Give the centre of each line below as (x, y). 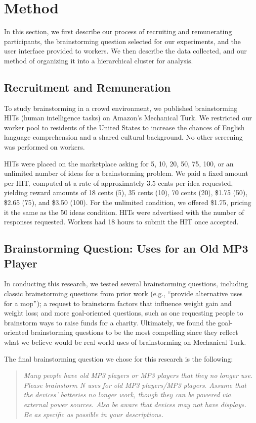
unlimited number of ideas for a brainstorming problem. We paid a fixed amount (126, 173)
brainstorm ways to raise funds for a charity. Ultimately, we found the (110, 322)
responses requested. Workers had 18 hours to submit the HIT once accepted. (121, 222)
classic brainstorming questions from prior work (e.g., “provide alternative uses (123, 293)
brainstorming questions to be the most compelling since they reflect (134, 332)
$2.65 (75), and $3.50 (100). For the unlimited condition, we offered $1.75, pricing (128, 202)
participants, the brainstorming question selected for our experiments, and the (122, 41)
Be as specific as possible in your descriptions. (93, 414)
